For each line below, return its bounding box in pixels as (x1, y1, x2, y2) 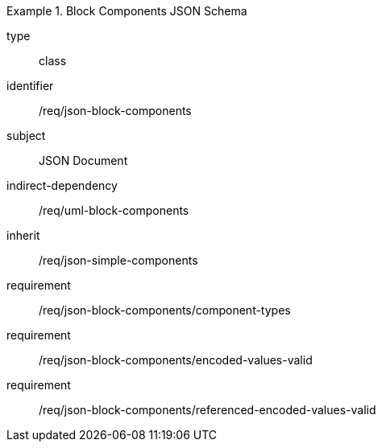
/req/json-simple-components (39, 253, 198, 267)
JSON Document (39, 154, 128, 167)
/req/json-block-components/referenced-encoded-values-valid (39, 403, 376, 417)
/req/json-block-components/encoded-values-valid (39, 353, 313, 367)
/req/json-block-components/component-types (39, 303, 291, 317)
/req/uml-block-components (39, 203, 189, 217)
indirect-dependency (6, 179, 118, 192)
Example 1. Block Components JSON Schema (6, 4, 247, 18)
